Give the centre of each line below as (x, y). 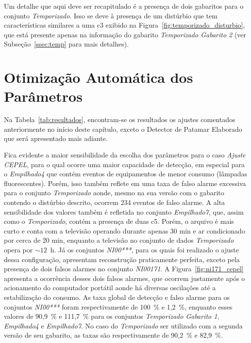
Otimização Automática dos (99, 77)
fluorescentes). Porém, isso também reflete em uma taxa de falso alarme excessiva (125, 183)
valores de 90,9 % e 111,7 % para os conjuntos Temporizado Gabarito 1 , (112, 316)
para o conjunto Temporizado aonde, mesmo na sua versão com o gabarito (114, 193)
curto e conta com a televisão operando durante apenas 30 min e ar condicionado (125, 230)
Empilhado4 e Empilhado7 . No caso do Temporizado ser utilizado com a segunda (123, 325)
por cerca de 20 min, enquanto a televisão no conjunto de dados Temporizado (119, 240)
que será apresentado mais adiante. (56, 138)
